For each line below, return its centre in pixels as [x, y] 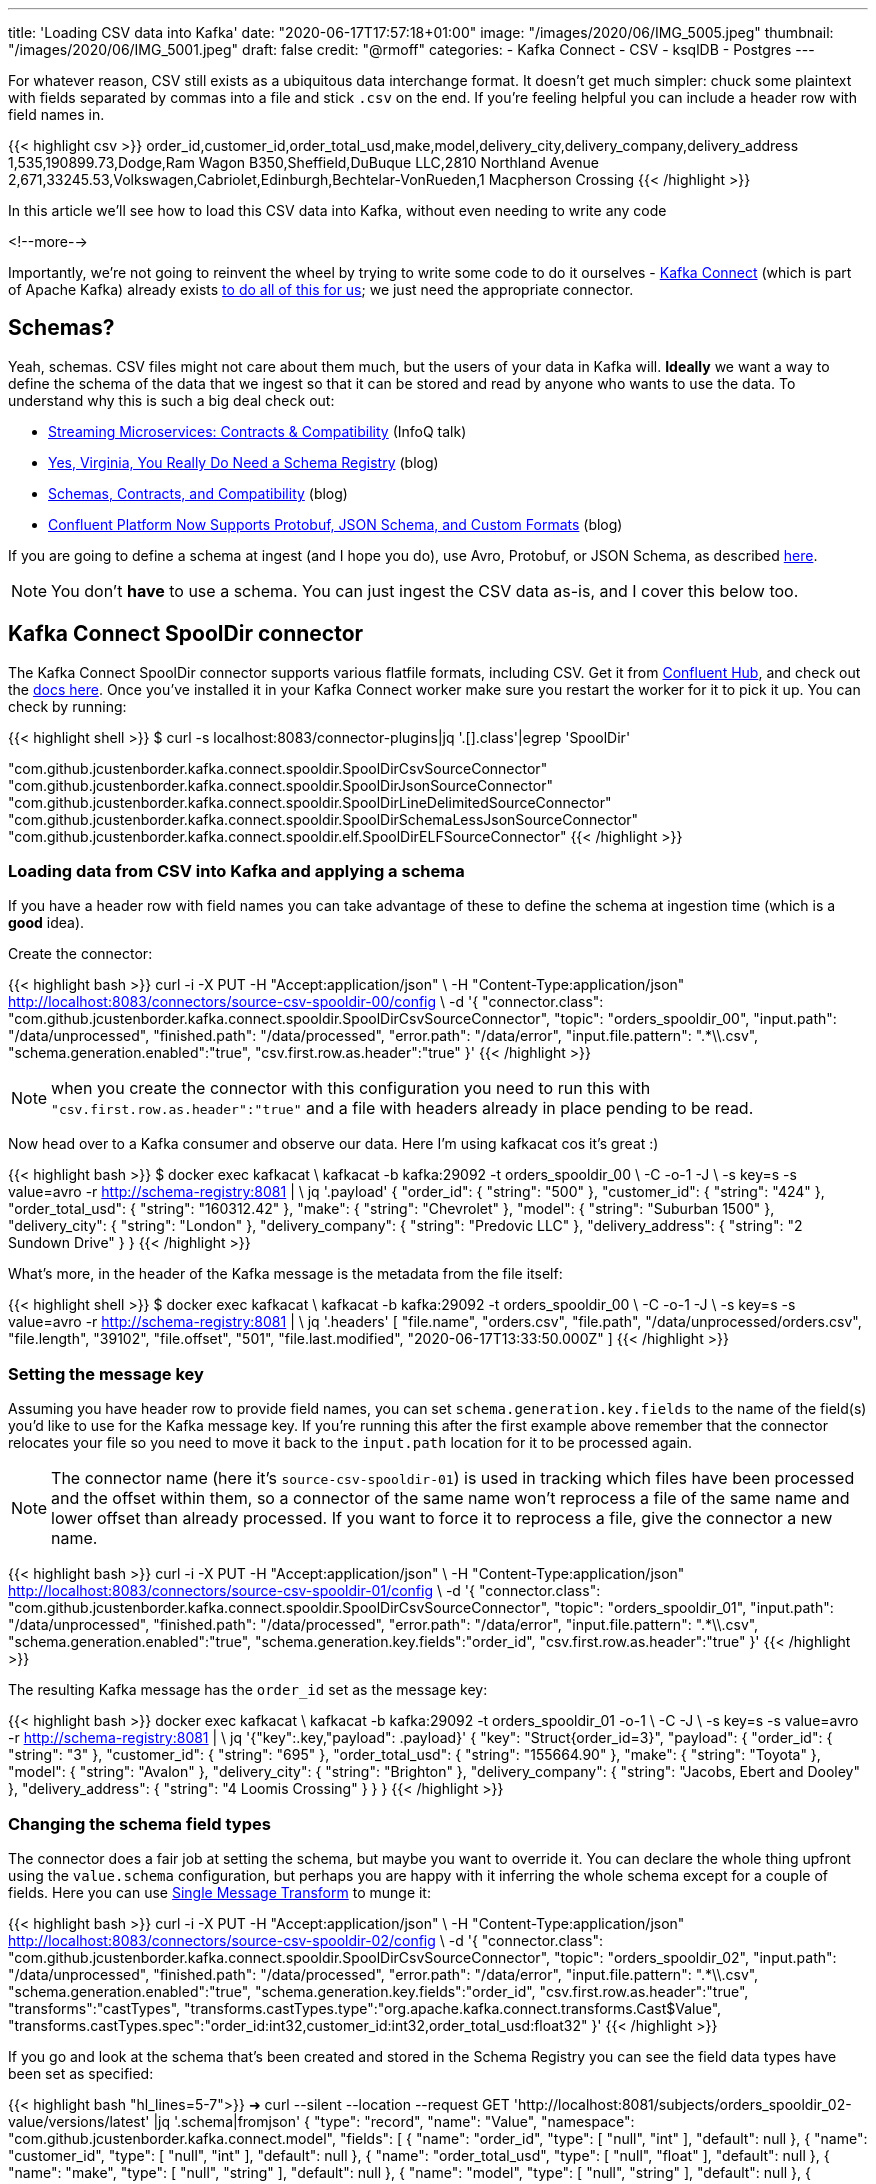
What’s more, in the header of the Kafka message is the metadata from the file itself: [285, 1274]
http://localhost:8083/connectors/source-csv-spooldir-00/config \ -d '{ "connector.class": [306, 1002]
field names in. [56, 114]
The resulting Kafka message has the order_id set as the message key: [248, 1690]
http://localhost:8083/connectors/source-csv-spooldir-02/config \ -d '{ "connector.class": [306, 1940]
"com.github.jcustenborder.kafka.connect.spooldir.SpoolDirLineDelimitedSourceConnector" [310, 802]
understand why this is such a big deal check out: [171, 400]
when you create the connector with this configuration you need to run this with [351, 1088]
